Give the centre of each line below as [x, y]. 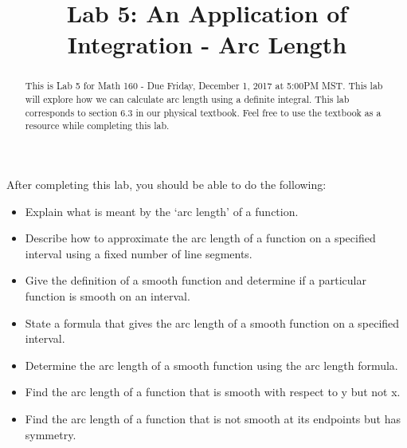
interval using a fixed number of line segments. [139, 253]
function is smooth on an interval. [108, 295]
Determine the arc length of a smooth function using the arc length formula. [211, 365]
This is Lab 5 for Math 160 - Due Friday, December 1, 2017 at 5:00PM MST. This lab [204, 86]
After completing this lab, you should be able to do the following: [166, 184]
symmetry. [51, 434]
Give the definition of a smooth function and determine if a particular [196, 280]
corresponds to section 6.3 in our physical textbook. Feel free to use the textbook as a [203, 112]
